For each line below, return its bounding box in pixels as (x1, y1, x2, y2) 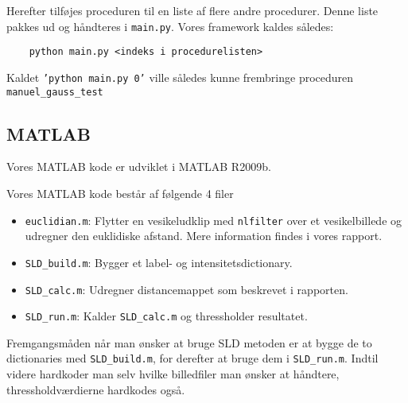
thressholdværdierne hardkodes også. (6, 381, 185, 397)
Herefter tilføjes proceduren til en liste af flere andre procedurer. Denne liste (6, 2, 379, 18)
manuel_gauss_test (6, 86, 103, 98)
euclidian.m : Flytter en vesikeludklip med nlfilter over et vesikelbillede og (25, 211, 402, 228)
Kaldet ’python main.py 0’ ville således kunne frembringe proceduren (6, 68, 354, 85)
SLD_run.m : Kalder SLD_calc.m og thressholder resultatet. (25, 308, 308, 324)
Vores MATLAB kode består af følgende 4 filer (6, 185, 234, 202)
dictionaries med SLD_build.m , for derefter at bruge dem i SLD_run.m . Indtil (6, 350, 379, 366)
